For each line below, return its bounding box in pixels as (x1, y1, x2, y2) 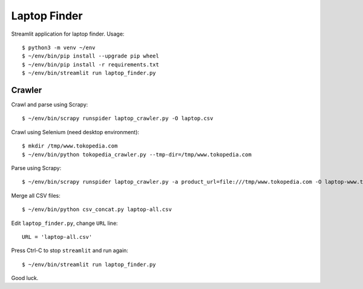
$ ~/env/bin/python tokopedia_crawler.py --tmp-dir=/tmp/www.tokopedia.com (22, 151, 252, 158)
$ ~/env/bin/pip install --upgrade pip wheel (22, 53, 160, 60)
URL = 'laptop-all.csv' (22, 233, 93, 240)
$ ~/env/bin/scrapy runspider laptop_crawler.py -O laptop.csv (22, 115, 214, 122)
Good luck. (11, 274, 39, 282)
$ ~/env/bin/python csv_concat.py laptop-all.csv (22, 206, 172, 213)
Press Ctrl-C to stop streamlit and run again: (11, 247, 128, 254)
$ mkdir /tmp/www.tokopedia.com (22, 143, 118, 149)
